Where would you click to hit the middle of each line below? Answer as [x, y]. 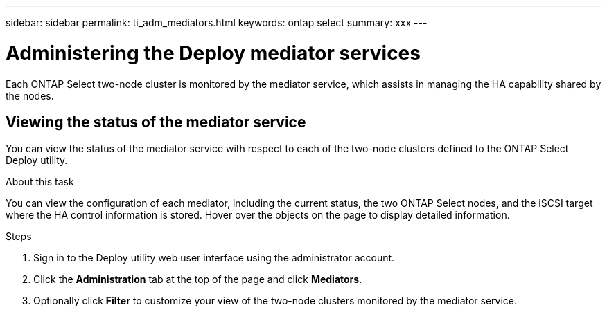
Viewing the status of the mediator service [156, 122]
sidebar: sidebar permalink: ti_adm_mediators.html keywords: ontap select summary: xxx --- [217, 22]
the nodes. [30, 95]
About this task [40, 182]
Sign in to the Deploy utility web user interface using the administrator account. [214, 258]
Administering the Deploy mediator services [213, 53]
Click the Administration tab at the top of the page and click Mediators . [198, 279]
